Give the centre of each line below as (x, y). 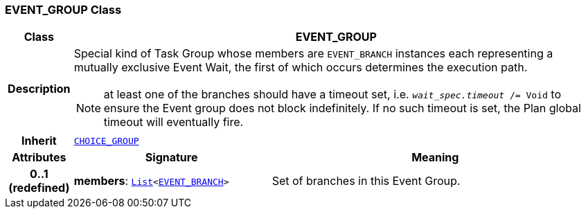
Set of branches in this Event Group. (366, 181)
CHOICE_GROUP (106, 141)
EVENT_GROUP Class (63, 10)
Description (39, 89)
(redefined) (39, 188)
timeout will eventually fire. (174, 122)
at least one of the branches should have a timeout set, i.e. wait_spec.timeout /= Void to (332, 95)
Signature (171, 158)
